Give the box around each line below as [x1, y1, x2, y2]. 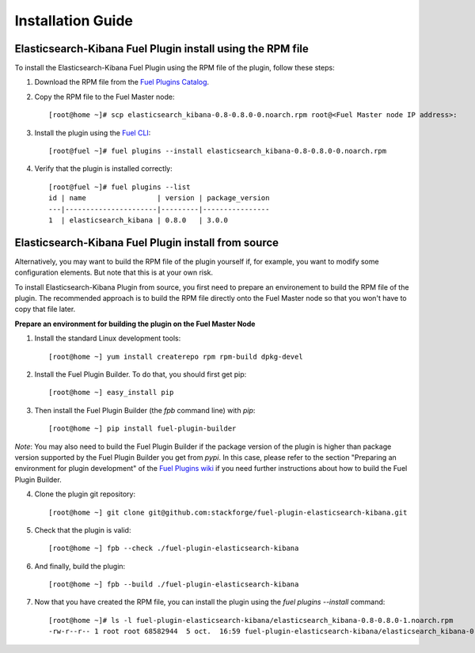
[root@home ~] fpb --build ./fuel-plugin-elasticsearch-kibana [48, 580, 299, 589]
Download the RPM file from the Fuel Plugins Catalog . [34, 78, 210, 87]
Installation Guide [14, 12, 134, 29]
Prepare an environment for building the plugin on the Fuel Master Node [14, 319, 256, 328]
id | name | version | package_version [48, 194, 270, 203]
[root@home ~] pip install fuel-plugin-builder [48, 424, 237, 433]
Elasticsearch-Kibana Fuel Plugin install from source [14, 236, 279, 249]
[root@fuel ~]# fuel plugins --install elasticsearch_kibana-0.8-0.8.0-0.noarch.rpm [48, 146, 387, 156]
